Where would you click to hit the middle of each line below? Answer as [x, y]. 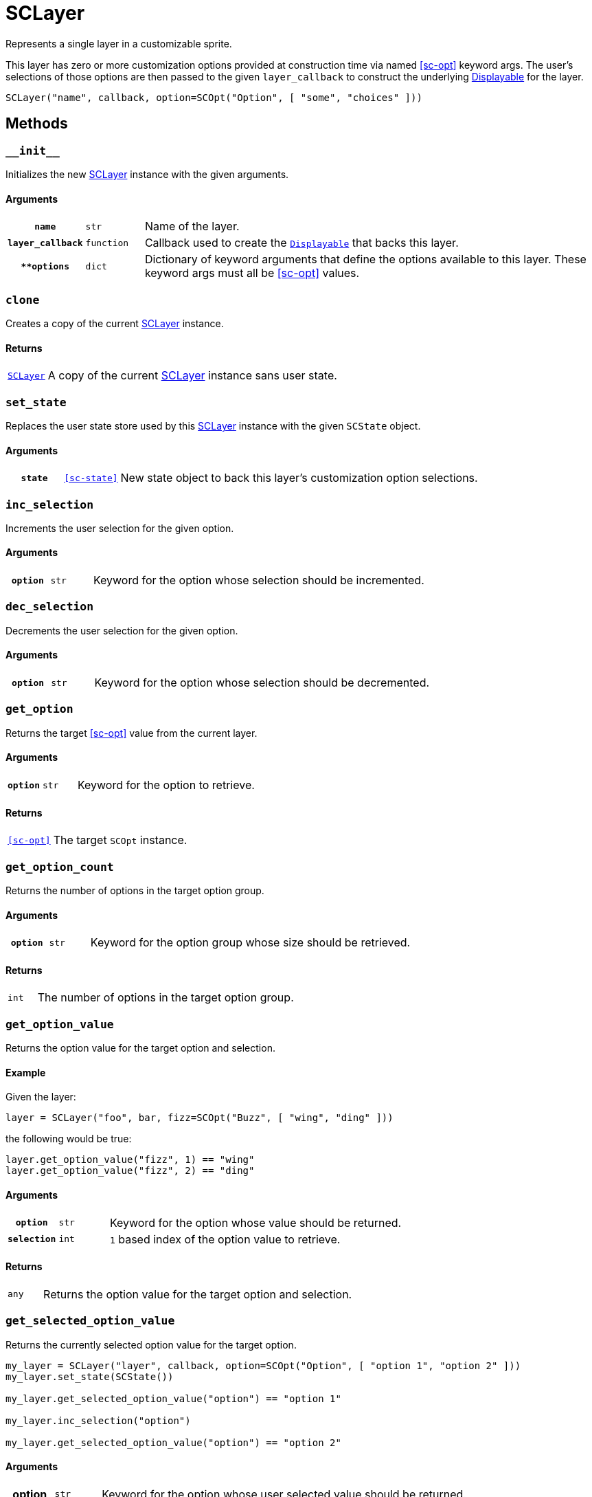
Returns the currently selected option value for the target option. [151, 1344]
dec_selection [50, 607]
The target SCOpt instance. [120, 840]
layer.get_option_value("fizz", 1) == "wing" [130, 1160]
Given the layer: [41, 1097]
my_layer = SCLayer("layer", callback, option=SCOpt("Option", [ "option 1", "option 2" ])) [263, 1365]
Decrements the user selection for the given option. [122, 630]
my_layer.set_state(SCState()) [90, 1376]
